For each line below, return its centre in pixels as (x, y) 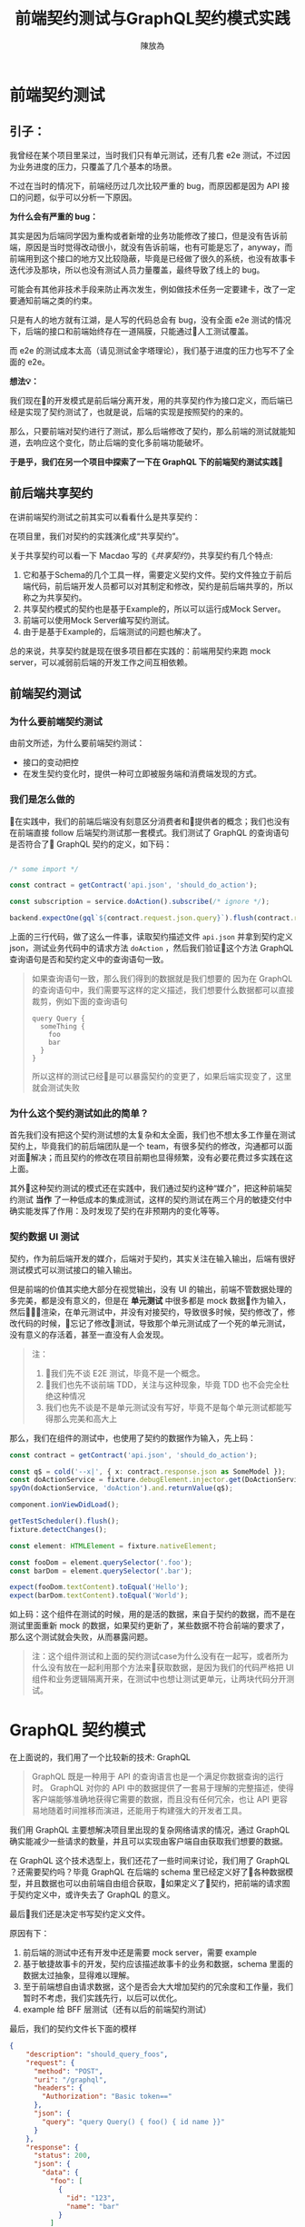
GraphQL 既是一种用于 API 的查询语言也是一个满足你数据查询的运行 (157, 1776)
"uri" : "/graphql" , (70, 2080)
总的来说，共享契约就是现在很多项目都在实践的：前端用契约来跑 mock (140, 651)
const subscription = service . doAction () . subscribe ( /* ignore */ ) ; (140, 902)
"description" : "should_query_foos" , (97, 2054)
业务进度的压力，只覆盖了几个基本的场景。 (97, 166)
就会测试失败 (55, 1088)
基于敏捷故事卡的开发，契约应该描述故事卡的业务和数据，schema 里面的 (157, 1964)
